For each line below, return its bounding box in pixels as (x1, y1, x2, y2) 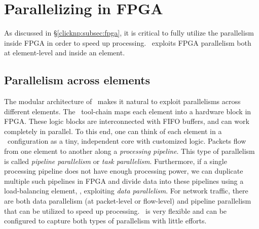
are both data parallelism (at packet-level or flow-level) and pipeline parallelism (4, 195, 251, 206)
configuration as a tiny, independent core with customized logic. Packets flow (7, 136, 246, 146)
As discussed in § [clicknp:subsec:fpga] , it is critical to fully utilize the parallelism (4, 27, 254, 38)
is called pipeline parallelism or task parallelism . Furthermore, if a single (4, 155, 227, 166)
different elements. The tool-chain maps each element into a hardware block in (4, 106, 251, 116)
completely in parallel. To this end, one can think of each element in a (4, 125, 222, 136)
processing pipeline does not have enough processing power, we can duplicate (4, 166, 243, 176)
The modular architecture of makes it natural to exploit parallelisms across (4, 96, 241, 107)
